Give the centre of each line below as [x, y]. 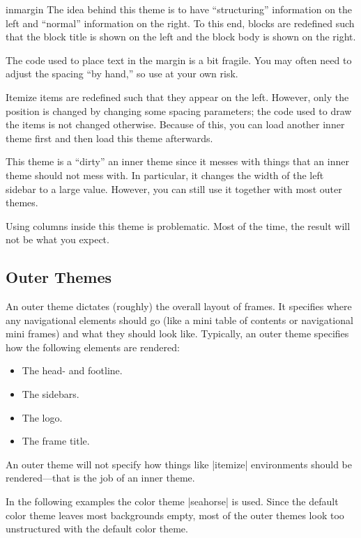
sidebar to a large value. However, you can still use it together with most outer [174, 189]
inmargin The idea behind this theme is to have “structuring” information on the [179, 9]
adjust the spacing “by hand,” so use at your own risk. [122, 74]
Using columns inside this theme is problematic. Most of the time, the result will [178, 225]
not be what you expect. [57, 239]
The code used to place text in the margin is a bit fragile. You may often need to [179, 60]
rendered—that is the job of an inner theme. [100, 478]
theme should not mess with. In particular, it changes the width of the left [165, 175]
